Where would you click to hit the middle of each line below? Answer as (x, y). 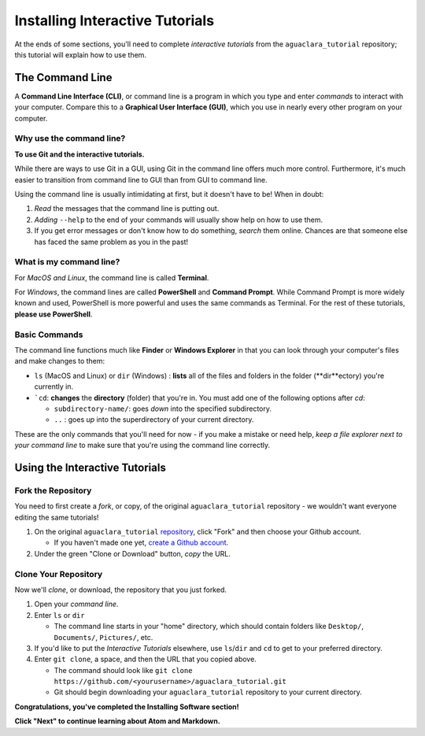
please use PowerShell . (54, 314)
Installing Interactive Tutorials (115, 20)
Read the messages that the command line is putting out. (127, 209)
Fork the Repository (53, 490)
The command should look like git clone (123, 670)
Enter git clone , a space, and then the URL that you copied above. (146, 659)
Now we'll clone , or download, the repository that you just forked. (121, 590)
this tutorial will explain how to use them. (81, 54)
